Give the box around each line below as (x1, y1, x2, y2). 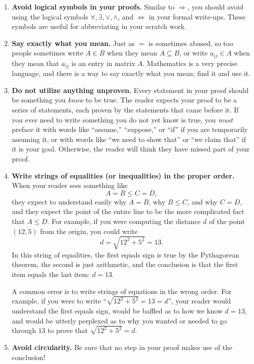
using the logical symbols (11, 11, 88, 21)
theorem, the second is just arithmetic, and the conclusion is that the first (11, 259, 238, 269)
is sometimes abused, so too (148, 37, 234, 48)
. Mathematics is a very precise (142, 57, 238, 68)
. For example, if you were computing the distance (47, 216, 201, 226)
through (11, 325, 36, 335)
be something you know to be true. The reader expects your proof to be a (11, 94, 237, 105)
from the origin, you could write (40, 225, 138, 236)
